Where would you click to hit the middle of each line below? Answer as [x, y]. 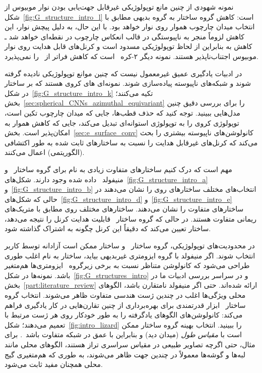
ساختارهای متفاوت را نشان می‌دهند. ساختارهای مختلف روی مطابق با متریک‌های [124, 209]
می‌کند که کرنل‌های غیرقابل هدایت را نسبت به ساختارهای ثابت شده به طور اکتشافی [131, 142]
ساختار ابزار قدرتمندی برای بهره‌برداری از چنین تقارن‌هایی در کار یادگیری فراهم [125, 305]
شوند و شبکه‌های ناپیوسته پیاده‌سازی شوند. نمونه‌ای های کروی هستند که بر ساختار [128, 83]
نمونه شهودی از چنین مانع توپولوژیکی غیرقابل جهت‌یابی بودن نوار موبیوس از [119, 7]
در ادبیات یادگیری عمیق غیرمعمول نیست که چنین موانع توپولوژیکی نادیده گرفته [123, 73]
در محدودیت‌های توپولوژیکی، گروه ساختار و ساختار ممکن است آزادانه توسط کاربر [130, 246]
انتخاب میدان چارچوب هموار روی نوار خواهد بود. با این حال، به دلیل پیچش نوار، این [130, 26]
